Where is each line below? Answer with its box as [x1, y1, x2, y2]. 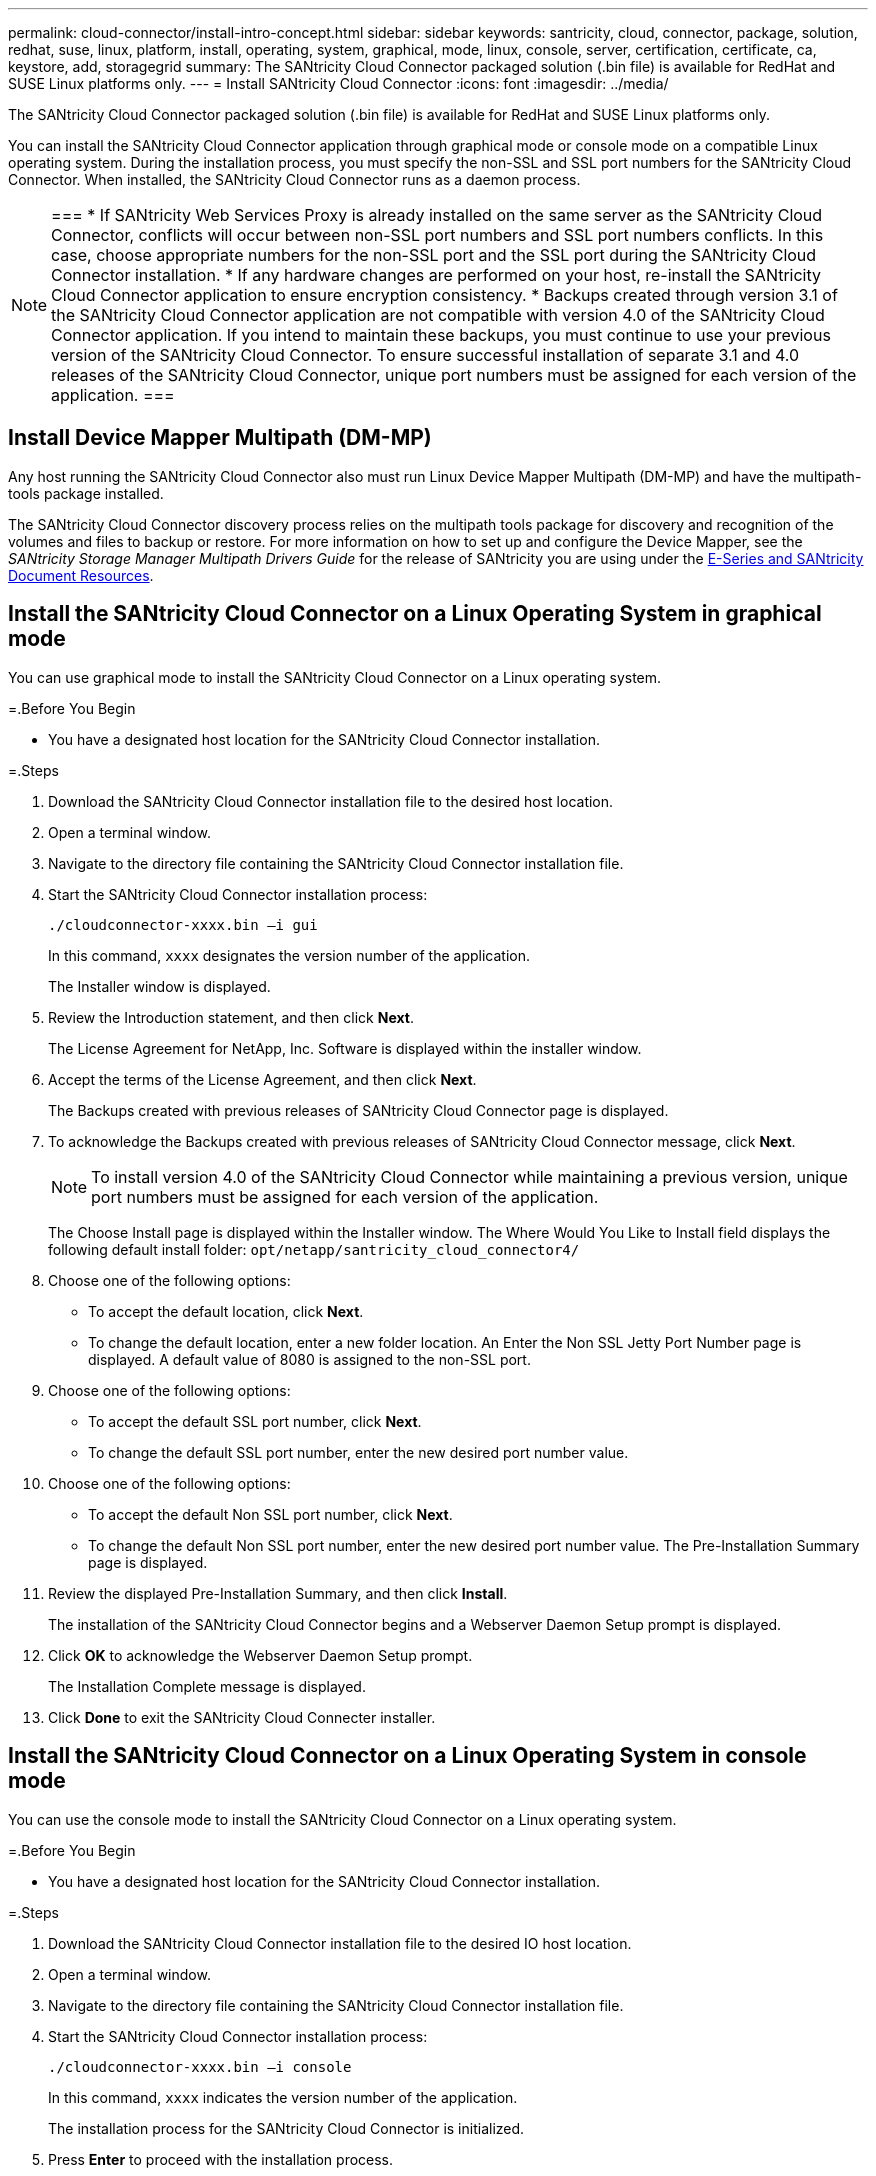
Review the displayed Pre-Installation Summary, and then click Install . [48, 1584, 508, 1602]
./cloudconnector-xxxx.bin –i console [48, 2058, 352, 2075]
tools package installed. [8, 484, 164, 502]
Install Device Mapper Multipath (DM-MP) [8, 425, 432, 451]
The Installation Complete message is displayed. [48, 1677, 366, 1695]
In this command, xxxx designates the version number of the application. [48, 946, 531, 964]
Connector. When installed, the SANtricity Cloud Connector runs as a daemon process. [8, 171, 581, 188]
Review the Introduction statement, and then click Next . [48, 1008, 414, 1026]
